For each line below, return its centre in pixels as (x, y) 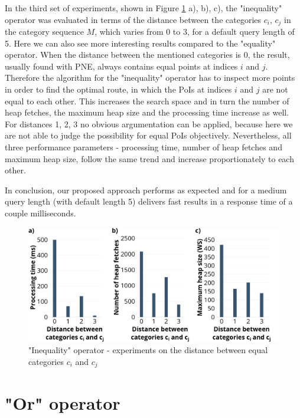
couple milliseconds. (40, 213)
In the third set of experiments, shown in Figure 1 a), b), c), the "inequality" (144, 8)
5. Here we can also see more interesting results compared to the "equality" (140, 43)
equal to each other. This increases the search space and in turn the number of (147, 101)
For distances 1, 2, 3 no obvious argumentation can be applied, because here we (149, 124)
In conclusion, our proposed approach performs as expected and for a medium (146, 190)
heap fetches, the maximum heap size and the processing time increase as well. (147, 112)
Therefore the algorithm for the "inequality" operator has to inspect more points (150, 78)
